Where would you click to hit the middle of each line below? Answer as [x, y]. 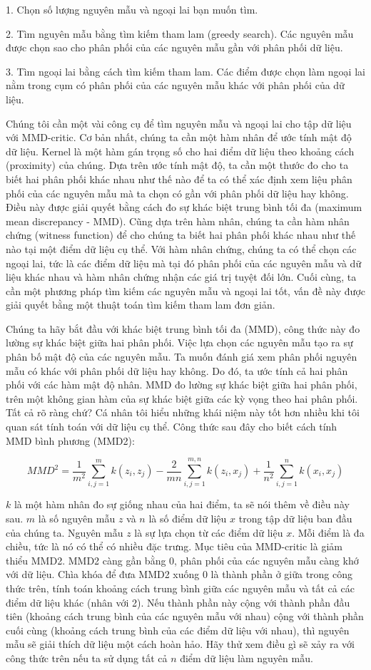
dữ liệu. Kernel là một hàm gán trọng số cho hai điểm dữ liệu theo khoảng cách [180, 151]
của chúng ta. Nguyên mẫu [65, 532]
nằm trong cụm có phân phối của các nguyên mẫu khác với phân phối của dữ [175, 85]
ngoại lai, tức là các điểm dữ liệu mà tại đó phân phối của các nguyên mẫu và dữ [184, 263]
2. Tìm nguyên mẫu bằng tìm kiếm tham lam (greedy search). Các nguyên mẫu [180, 33]
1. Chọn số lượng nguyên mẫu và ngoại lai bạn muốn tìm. [132, 9]
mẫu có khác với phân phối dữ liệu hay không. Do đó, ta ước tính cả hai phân [177, 370]
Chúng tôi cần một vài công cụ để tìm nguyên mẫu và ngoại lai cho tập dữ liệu [179, 123]
